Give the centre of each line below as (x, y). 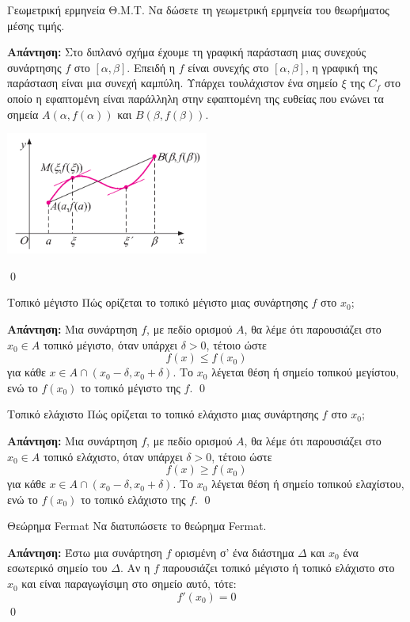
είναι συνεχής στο (228, 67)
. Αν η (135, 568)
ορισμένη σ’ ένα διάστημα (235, 552)
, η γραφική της (342, 67)
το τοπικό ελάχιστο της (133, 499)
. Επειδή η (151, 67)
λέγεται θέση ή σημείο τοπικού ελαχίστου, (308, 484)
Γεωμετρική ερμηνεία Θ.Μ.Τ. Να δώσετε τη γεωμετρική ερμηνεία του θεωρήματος (198, 10)
